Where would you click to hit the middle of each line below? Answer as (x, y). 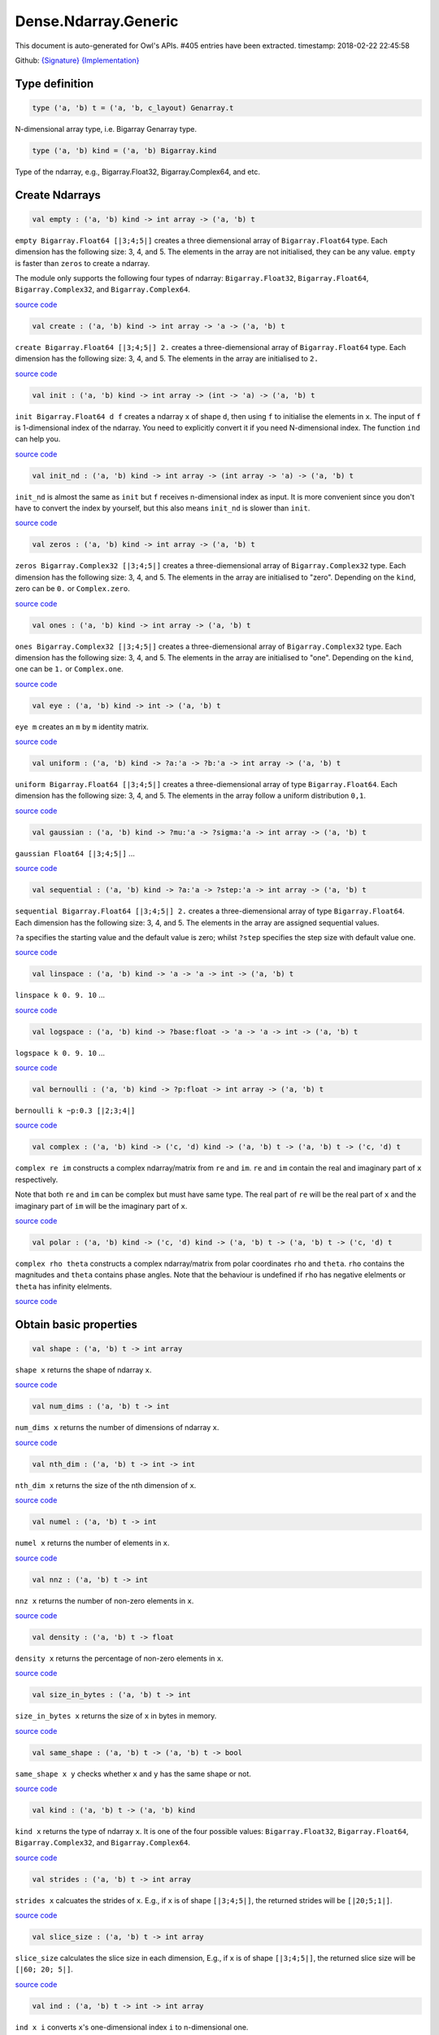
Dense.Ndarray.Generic (97, 21)
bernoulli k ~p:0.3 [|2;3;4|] (75, 1111)
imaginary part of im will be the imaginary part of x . (101, 1206)
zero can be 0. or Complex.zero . (72, 589)
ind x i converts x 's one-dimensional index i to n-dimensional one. (132, 2027)
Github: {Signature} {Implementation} (77, 60)
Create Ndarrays (58, 195)
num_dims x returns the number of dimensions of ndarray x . (117, 1428)
